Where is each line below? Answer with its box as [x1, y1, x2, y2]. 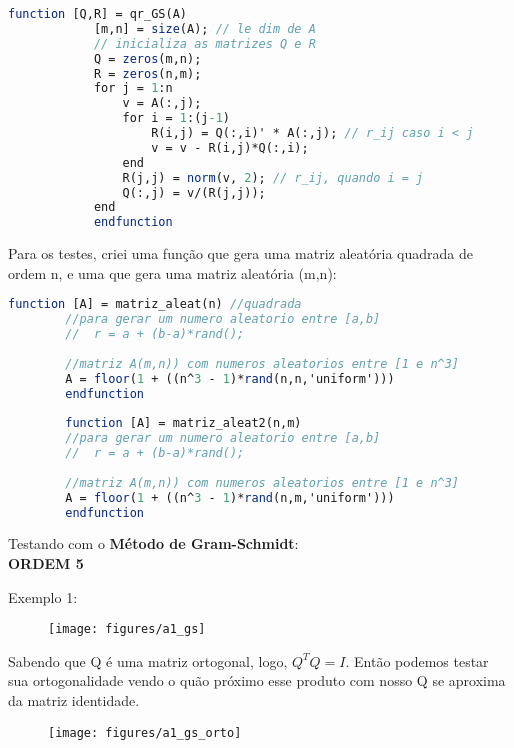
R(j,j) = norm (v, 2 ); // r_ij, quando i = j [122, 170, 424, 185]
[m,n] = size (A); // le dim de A [93, 21, 316, 36]
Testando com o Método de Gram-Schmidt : [8, 533, 299, 554]
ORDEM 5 [8, 553, 84, 574]
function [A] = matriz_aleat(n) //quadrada [8, 297, 302, 312]
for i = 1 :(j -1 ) [122, 111, 230, 126]
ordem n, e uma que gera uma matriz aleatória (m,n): [8, 262, 337, 283]
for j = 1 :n [93, 81, 173, 96]
